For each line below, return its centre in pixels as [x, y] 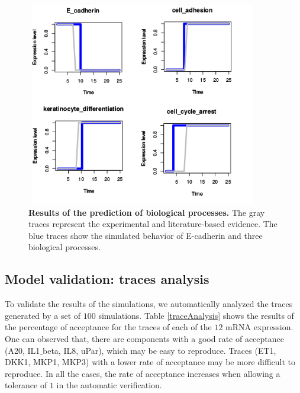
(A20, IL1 [22, 350]
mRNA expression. [259, 327]
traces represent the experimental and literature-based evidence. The [153, 224]
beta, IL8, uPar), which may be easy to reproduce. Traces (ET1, [159, 350]
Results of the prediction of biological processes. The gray [147, 212]
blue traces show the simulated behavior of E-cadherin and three [146, 235]
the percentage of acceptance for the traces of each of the [108, 327]
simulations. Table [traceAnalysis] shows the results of [196, 315]
